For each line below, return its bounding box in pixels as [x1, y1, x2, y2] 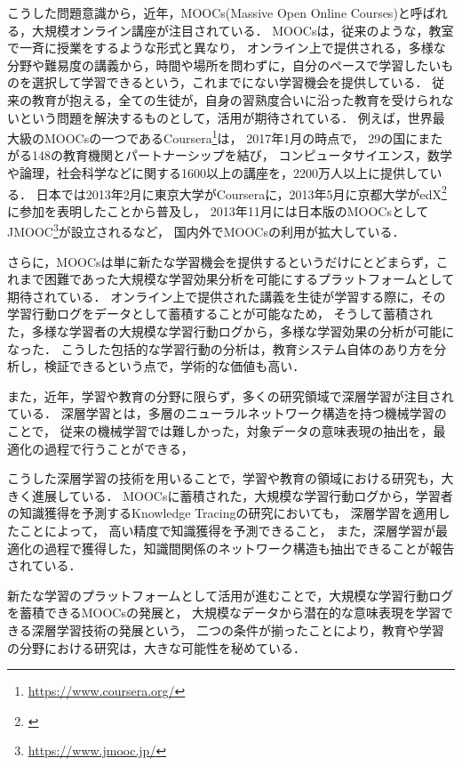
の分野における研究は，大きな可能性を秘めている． [7, 638, 306, 657]
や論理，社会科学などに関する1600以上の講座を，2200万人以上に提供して [7, 164, 430, 181]
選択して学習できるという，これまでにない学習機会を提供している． [31, 73, 428, 92]
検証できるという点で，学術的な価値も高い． [44, 357, 306, 375]
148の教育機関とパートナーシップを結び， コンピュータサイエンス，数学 [31, 146, 452, 165]
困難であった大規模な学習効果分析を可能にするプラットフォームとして [44, 270, 455, 288]
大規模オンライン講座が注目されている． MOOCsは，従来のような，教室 [31, 20, 454, 39]
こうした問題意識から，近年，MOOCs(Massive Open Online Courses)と [7, 4, 410, 21]
